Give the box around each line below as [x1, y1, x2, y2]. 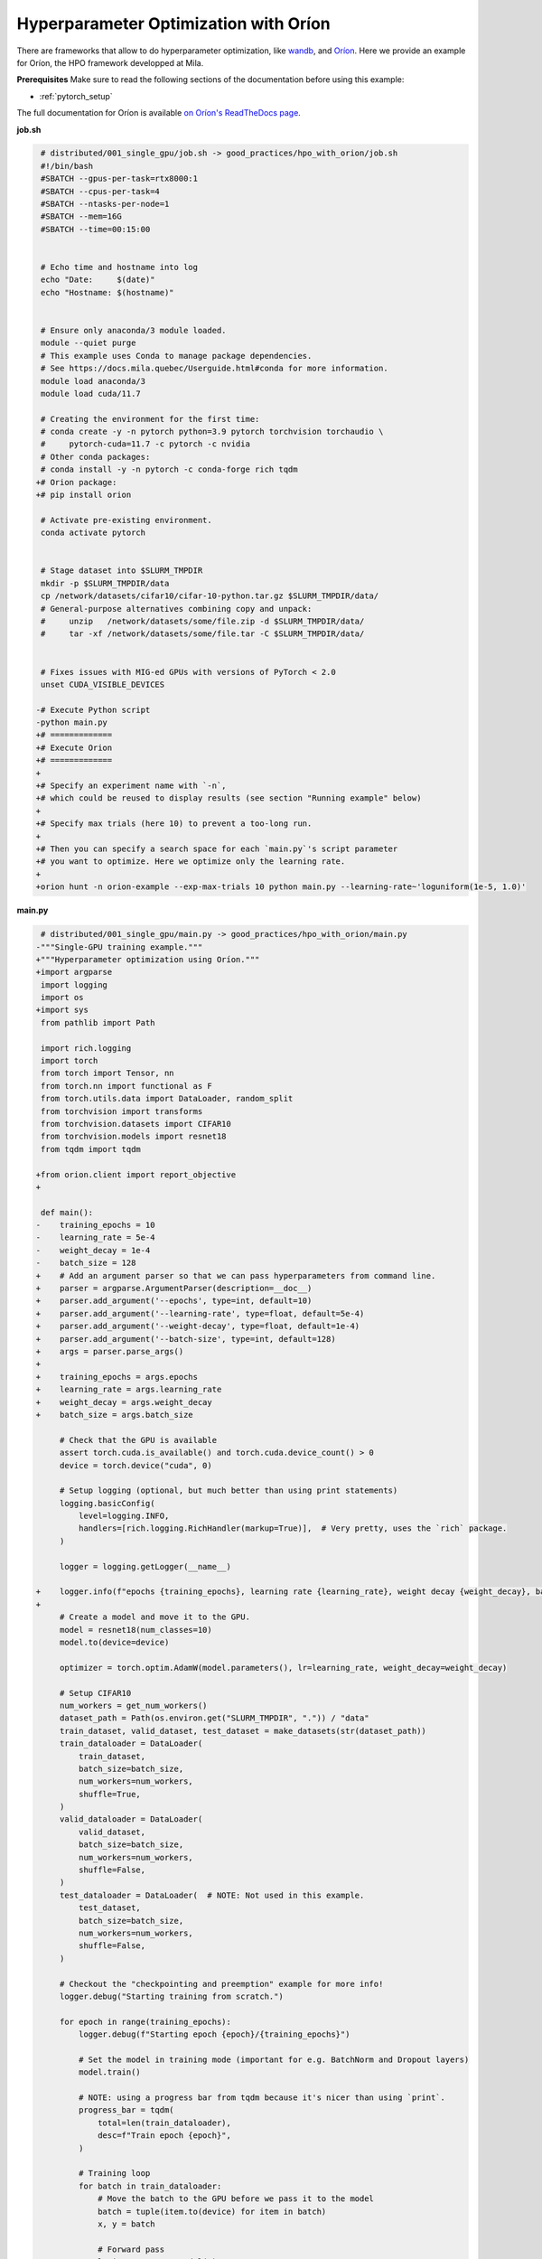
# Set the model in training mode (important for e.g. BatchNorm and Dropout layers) [78, 2054, 470, 2065]
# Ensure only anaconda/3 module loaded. [41, 325, 227, 335]
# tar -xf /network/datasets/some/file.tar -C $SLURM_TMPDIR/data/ [41, 629, 365, 639]
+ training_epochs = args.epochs [35, 1372, 199, 1382]
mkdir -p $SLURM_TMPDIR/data [41, 578, 170, 588]
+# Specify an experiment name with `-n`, [35, 781, 227, 791]
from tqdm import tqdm [41, 1144, 142, 1154]
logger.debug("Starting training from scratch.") [59, 1991, 284, 2001]
